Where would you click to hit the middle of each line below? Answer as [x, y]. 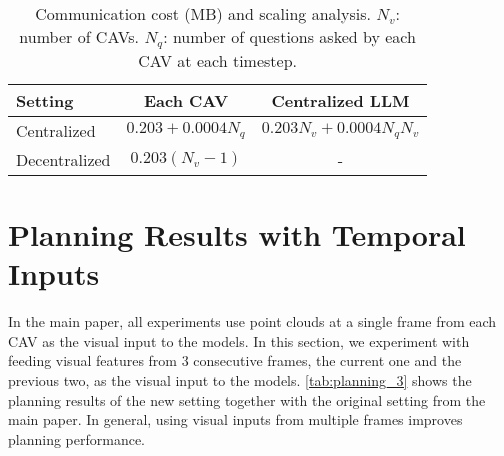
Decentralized [63, 159]
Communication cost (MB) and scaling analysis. [203, 13]
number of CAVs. [79, 36]
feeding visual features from [93, 360]
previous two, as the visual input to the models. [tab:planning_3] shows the [240, 380]
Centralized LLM [340, 100]
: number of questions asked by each [289, 36]
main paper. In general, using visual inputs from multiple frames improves [235, 419]
